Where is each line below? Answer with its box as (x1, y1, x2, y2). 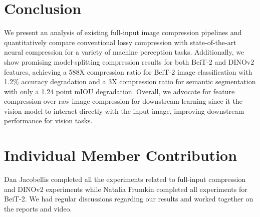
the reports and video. (4, 203, 72, 213)
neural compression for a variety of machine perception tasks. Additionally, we (4, 47, 244, 57)
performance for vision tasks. (4, 115, 93, 126)
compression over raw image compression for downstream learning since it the (4, 96, 242, 106)
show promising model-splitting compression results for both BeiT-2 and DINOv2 (4, 56, 254, 67)
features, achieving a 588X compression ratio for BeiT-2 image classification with (4, 66, 252, 77)
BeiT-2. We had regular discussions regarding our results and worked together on (4, 193, 253, 204)
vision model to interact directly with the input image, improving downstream (4, 105, 244, 116)
